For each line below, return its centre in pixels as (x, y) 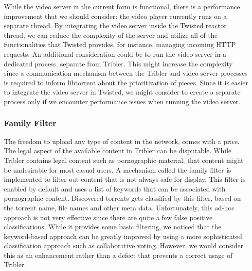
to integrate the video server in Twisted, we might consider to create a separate (122, 92)
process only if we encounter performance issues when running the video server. (122, 101)
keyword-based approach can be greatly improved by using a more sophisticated (123, 236)
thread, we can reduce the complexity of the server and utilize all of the (111, 35)
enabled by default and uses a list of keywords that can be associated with (115, 188)
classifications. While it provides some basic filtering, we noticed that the (113, 227)
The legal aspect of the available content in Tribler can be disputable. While (118, 151)
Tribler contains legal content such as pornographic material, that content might (124, 160)
